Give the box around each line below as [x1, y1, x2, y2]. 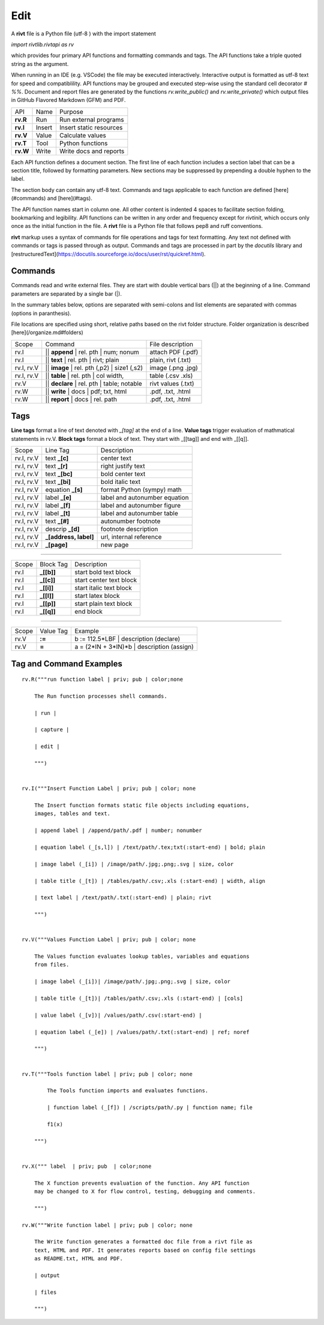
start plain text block [74, 600, 133, 608]
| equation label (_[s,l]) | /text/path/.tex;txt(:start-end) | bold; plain [34, 843, 266, 851]
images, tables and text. [34, 810, 111, 817]
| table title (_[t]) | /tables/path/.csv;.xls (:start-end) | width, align [34, 878, 266, 884]
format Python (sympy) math [100, 486, 182, 494]
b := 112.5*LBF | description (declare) [74, 635, 181, 643]
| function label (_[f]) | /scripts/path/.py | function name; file [47, 1104, 253, 1111]
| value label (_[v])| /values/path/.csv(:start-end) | [34, 1011, 202, 1018]
